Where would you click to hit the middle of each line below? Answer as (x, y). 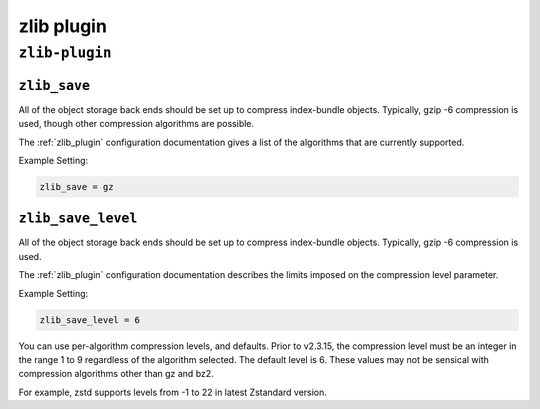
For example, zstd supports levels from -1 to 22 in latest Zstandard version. (172, 392)
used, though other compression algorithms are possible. (136, 124)
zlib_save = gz (76, 186)
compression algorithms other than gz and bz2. (116, 374)
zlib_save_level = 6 (89, 319)
